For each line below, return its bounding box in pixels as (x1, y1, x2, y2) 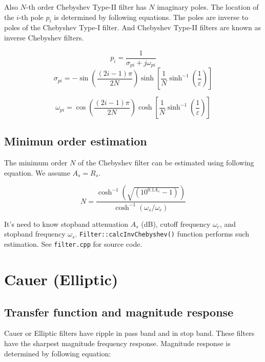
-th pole (18, 11, 44, 22)
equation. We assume (4, 167, 70, 178)
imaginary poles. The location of (157, 2, 259, 12)
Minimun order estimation (4, 133, 147, 149)
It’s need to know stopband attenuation (4, 218, 129, 229)
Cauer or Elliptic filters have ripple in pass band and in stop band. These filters (4, 328, 255, 338)
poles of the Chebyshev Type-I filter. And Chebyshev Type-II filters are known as (4, 22, 261, 33)
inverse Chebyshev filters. (4, 32, 84, 42)
